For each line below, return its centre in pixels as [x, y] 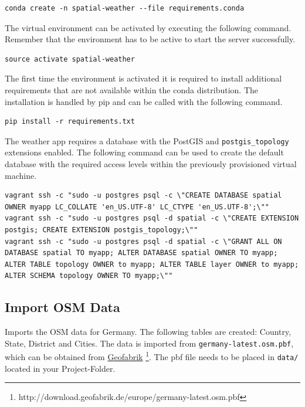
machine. [21, 175]
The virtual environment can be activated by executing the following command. [148, 27]
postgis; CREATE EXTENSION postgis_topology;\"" [101, 230]
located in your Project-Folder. [60, 368]
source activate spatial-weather [70, 59]
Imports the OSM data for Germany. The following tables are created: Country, [148, 332]
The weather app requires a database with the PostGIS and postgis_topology [147, 140]
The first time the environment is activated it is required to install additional [143, 78]
